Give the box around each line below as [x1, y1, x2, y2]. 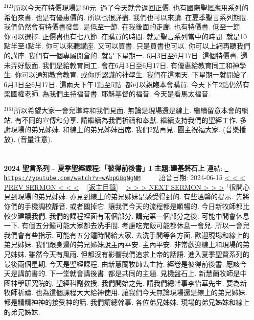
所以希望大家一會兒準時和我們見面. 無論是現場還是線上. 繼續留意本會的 [14, 105, 242, 115]
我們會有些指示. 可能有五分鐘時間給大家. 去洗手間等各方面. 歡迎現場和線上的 [4, 229, 250, 240]
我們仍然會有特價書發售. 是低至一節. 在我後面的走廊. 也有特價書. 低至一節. [4, 22, 242, 32]
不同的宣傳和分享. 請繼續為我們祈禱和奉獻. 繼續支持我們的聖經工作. [22, 114, 238, 125]
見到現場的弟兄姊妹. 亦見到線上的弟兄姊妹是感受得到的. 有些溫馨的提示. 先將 [4, 191, 250, 202]
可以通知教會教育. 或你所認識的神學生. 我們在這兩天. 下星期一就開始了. [22, 69, 249, 80]
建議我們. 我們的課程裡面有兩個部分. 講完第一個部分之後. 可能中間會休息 [17, 210, 250, 221]
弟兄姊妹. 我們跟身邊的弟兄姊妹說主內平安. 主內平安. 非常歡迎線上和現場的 [4, 239, 243, 250]
